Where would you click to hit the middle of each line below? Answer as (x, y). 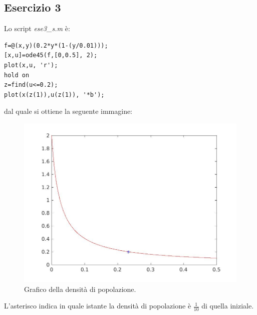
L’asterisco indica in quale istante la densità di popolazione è (98, 306)
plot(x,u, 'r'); (31, 65)
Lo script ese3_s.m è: (37, 28)
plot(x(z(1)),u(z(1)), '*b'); (54, 95)
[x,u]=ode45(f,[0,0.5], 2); (51, 55)
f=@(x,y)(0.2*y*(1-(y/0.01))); (56, 45)
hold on (17, 75)
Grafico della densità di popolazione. (80, 289)
